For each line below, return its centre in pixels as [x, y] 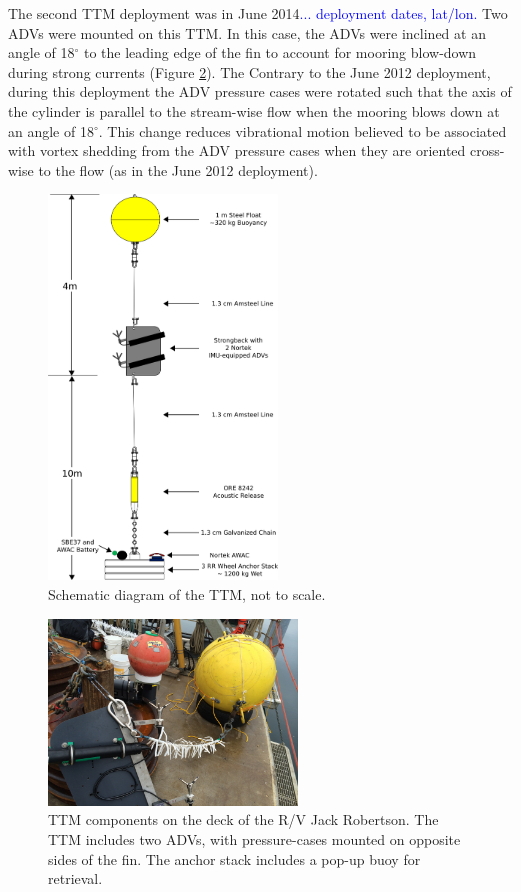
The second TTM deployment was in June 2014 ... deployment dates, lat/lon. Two [258, 13]
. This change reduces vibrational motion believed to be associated [302, 130]
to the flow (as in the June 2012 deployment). [178, 169]
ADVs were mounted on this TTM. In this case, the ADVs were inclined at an [247, 32]
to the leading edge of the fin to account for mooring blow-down [280, 52]
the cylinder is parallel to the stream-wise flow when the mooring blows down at [254, 110]
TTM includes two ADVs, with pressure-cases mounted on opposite [254, 839]
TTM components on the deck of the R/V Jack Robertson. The [243, 819]
